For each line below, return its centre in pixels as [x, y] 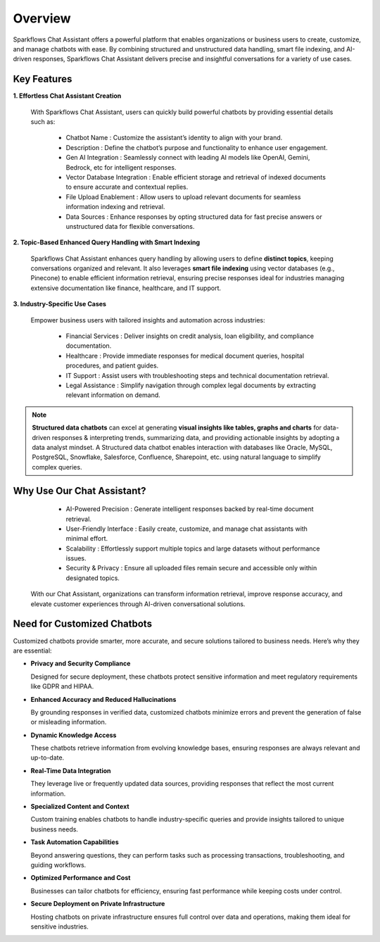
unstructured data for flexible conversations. [130, 226]
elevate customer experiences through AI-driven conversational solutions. [138, 604]
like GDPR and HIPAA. [62, 686]
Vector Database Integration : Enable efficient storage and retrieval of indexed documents [196, 177]
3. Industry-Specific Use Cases [60, 304]
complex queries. [57, 467]
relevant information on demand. [113, 395]
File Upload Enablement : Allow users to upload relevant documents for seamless [183, 196]
